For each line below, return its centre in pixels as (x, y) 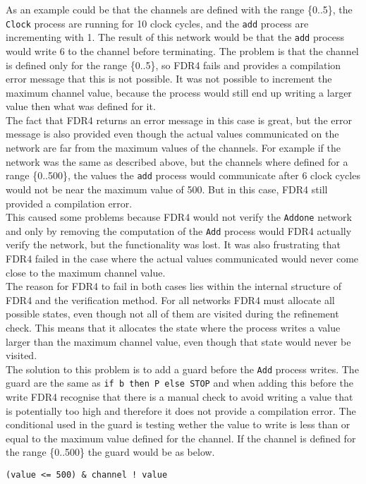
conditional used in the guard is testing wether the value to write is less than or (178, 424)
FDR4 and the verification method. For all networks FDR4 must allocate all (170, 300)
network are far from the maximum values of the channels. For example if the (173, 148)
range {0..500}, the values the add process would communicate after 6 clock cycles (183, 175)
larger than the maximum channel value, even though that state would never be (178, 341)
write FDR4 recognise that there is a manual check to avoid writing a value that (179, 397)
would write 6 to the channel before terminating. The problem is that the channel (182, 50)
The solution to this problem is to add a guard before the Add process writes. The (182, 369)
